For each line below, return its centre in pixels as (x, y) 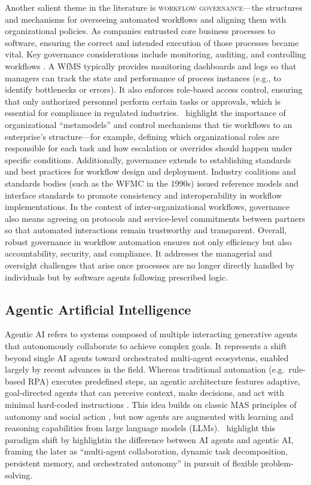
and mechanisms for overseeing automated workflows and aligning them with (146, 19)
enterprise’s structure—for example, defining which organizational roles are (142, 136)
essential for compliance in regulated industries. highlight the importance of (145, 113)
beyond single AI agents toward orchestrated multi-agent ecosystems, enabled (147, 357)
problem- (277, 463)
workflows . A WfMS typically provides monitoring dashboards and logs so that (151, 65)
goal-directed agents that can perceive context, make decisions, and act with (144, 393)
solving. (19, 475)
